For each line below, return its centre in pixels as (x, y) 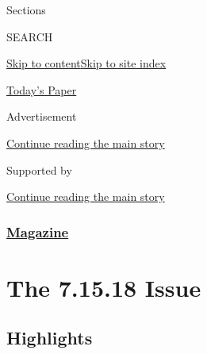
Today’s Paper (42, 89)
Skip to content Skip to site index (86, 63)
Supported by (39, 169)
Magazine (38, 231)
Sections (26, 10)
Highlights (50, 338)
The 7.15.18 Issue (104, 287)
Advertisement (42, 116)
